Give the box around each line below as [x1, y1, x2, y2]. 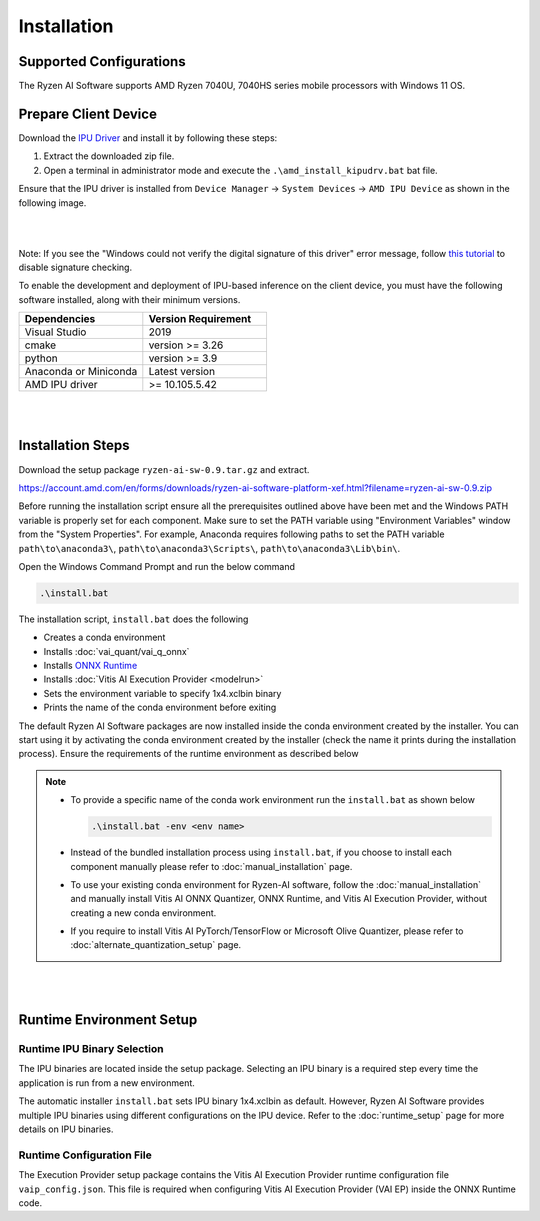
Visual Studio [24, 325, 87, 339]
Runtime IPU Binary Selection [18, 1042, 164, 1056]
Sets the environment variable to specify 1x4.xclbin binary [43, 687, 282, 699]
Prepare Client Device [18, 105, 157, 122]
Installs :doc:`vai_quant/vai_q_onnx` [43, 645, 190, 657]
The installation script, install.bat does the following [18, 613, 249, 625]
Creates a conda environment [43, 631, 166, 644]
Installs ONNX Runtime [43, 660, 138, 672]
